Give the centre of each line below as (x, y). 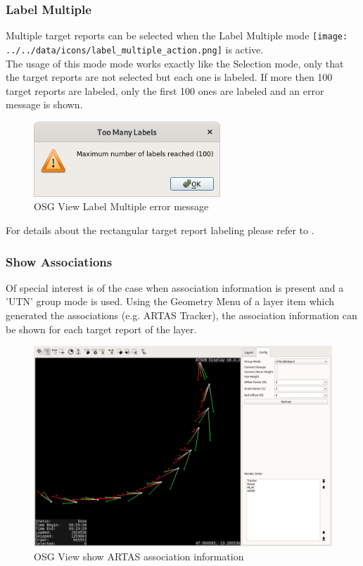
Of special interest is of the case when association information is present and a (175, 287)
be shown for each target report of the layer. (101, 329)
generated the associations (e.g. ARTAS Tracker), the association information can (181, 315)
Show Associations (59, 261)
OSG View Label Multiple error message (121, 206)
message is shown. (44, 104)
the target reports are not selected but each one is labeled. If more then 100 (169, 77)
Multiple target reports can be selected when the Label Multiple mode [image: (177, 36)
